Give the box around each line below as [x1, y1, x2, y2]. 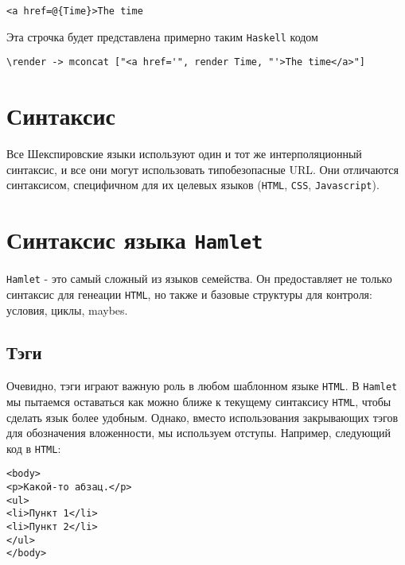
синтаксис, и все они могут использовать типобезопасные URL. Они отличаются [6, 161, 399, 177]
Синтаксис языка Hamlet [6, 223, 263, 256]
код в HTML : [6, 439, 61, 456]
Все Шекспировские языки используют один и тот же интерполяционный [6, 145, 362, 162]
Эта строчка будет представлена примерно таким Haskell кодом [6, 28, 318, 45]
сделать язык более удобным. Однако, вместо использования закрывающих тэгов [6, 408, 399, 425]
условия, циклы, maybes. [6, 301, 128, 318]
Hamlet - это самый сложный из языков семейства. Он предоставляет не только [6, 270, 392, 287]
